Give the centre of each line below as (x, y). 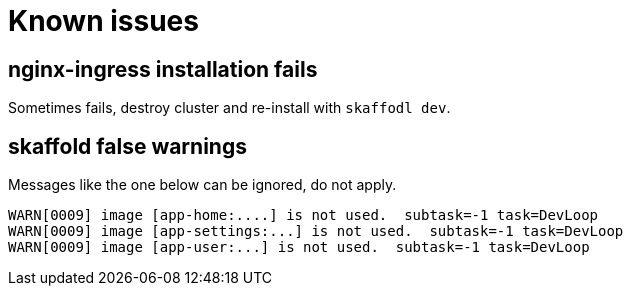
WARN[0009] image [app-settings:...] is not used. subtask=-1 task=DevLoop (316, 231)
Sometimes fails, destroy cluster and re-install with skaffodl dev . (229, 108)
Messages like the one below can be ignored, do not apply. (202, 185)
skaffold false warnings (127, 146)
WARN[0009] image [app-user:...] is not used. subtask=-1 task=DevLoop (299, 247)
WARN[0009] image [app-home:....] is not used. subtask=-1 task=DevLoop (303, 215)
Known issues (103, 21)
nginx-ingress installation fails (163, 69)
